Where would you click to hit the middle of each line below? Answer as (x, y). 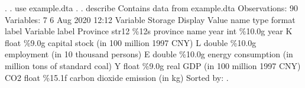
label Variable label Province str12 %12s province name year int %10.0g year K (149, 31)
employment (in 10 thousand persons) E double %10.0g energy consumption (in (149, 54)
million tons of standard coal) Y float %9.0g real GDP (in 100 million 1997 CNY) (153, 65)
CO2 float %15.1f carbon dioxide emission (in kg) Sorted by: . (117, 77)
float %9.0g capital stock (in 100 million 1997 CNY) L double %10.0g (131, 42)
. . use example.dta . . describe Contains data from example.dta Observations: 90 (151, 8)
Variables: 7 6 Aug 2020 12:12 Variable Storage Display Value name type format (150, 19)
